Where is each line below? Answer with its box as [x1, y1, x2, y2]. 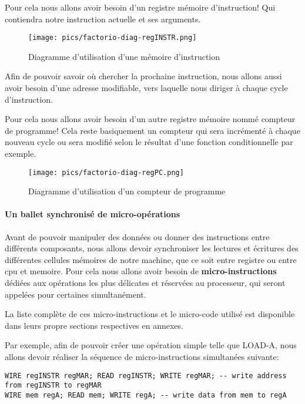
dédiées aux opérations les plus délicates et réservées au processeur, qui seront [5, 277, 286, 289]
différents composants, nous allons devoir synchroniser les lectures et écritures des [5, 242, 299, 254]
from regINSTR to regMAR [5, 381, 102, 390]
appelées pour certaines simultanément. [5, 288, 146, 300]
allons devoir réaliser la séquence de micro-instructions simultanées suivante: [5, 350, 279, 362]
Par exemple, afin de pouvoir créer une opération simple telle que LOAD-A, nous [5, 339, 297, 351]
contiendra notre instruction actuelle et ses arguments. [5, 12, 201, 25]
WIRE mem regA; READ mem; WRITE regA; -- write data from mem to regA [5, 390, 287, 399]
